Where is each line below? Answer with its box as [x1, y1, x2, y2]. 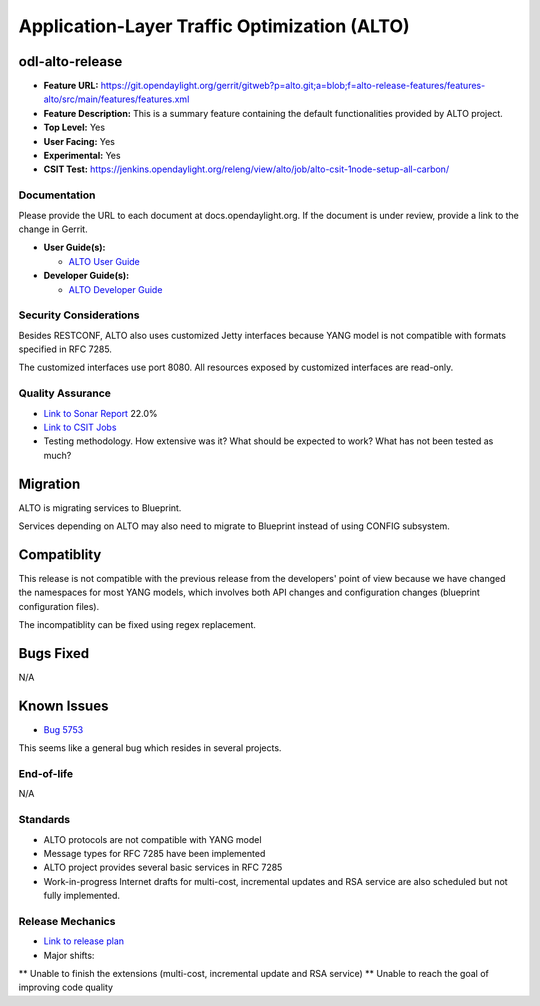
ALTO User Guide [68, 255, 140, 267]
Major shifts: [43, 949, 95, 961]
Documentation [18, 188, 96, 202]
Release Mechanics [18, 914, 116, 928]
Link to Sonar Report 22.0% [43, 407, 158, 419]
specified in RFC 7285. [18, 343, 112, 355]
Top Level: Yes [43, 121, 105, 134]
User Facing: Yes [43, 135, 115, 147]
